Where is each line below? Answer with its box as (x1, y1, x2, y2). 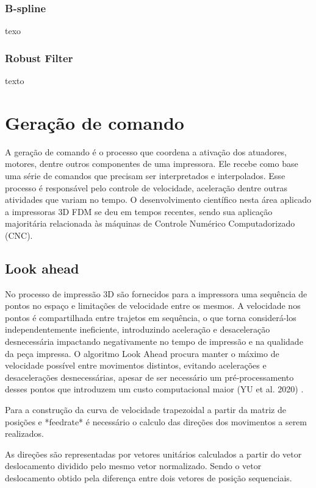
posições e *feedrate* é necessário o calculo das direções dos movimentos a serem (5, 415, 307, 428)
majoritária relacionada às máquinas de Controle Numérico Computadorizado (5, 217, 295, 230)
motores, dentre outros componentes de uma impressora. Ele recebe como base (5, 157, 298, 170)
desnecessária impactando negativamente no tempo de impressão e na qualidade (5, 335, 303, 348)
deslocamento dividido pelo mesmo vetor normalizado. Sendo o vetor (5, 459, 262, 472)
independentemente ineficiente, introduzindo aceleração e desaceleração (5, 323, 270, 336)
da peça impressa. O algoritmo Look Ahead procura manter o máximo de (5, 347, 279, 359)
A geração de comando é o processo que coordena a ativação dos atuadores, (5, 145, 287, 158)
